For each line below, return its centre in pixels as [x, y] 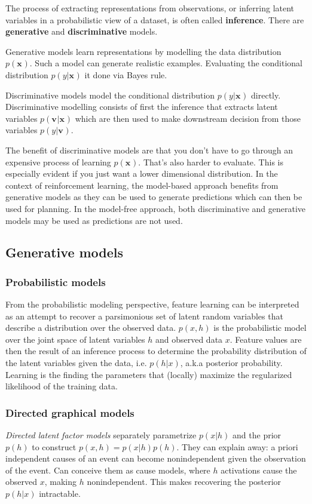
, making [60, 482]
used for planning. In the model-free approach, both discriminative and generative [156, 208]
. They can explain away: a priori [237, 446]
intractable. [60, 494]
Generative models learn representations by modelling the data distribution [143, 51]
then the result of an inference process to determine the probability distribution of [156, 351]
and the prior [257, 435]
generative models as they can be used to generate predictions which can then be [154, 197]
